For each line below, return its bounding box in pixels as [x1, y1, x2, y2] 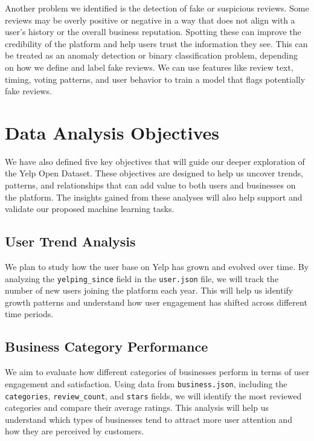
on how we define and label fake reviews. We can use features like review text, [5, 60, 293, 73]
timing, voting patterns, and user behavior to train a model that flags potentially [5, 72, 306, 85]
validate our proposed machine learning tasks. [5, 202, 175, 215]
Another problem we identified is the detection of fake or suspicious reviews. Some [5, 2, 309, 14]
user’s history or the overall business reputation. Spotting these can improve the [5, 25, 301, 38]
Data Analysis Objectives [5, 120, 220, 144]
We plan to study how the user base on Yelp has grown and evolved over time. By [5, 260, 309, 273]
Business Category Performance [5, 337, 208, 356]
